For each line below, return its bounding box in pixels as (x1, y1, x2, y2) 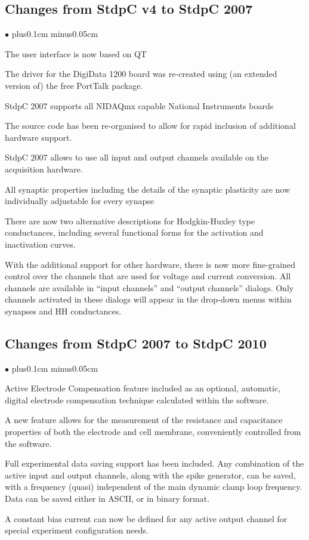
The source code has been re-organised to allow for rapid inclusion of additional (5, 119, 296, 132)
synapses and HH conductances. (5, 304, 122, 317)
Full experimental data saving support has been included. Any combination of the (5, 457, 304, 470)
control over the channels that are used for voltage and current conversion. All (5, 270, 291, 282)
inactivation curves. (5, 237, 76, 250)
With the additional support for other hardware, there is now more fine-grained (5, 258, 296, 270)
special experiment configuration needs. (5, 524, 149, 536)
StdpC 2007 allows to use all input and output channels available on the (5, 151, 269, 163)
